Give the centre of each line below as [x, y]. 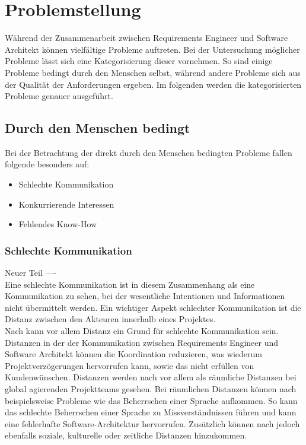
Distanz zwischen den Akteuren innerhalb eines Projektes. [110, 319]
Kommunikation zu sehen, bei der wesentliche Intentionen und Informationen [145, 296]
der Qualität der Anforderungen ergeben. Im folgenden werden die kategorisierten [153, 84]
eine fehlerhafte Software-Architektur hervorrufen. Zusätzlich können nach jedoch [152, 423]
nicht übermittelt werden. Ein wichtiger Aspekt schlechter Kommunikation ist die [153, 307]
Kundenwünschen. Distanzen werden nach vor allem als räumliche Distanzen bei [151, 377]
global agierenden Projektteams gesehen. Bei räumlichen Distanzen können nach [151, 389]
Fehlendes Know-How [58, 224]
